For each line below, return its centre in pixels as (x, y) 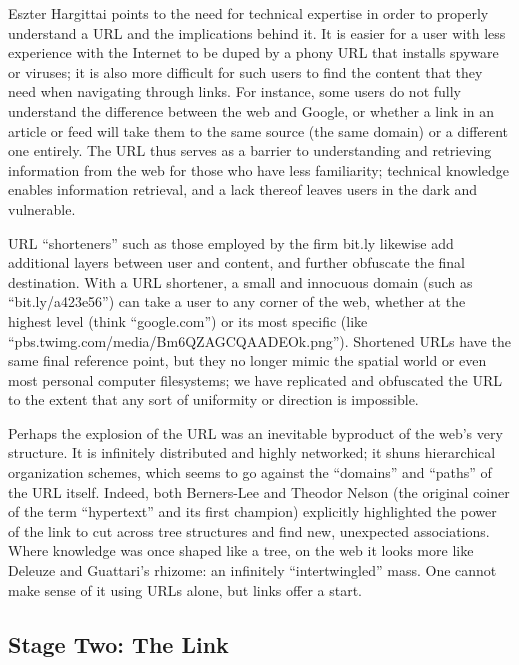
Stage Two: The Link (118, 643)
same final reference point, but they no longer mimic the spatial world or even (247, 360)
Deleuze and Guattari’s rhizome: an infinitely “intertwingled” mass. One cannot (252, 570)
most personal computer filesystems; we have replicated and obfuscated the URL (255, 379)
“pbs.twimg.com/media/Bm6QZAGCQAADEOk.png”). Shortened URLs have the (259, 340)
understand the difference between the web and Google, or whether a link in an (251, 110)
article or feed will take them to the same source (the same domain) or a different (258, 130)
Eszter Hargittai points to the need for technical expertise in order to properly (248, 13)
